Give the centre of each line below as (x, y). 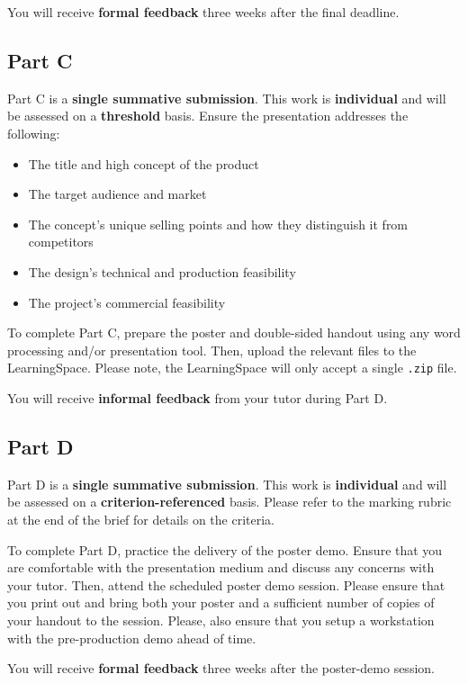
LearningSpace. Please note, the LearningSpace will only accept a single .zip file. (232, 368)
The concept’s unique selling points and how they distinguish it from (218, 224)
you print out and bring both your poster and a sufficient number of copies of (221, 602)
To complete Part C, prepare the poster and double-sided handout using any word (234, 333)
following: (34, 133)
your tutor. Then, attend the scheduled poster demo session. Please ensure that (226, 584)
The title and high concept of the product (144, 163)
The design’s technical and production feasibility (162, 271)
